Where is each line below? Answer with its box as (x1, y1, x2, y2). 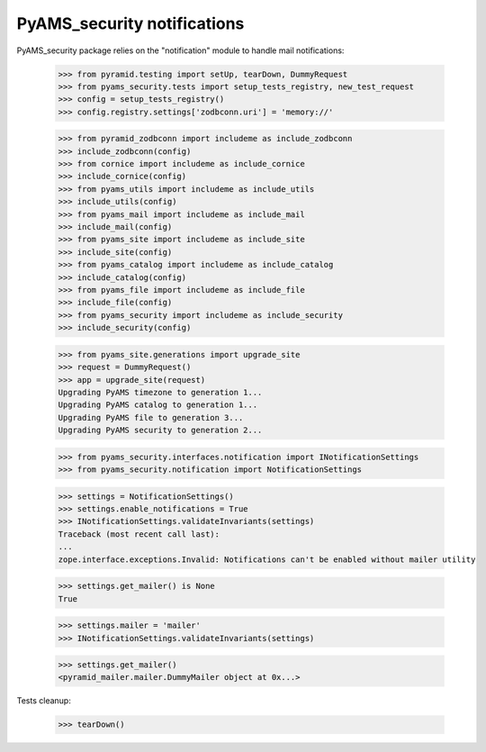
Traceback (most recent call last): (58, 529, 220, 539)
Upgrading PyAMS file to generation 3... (58, 412, 244, 422)
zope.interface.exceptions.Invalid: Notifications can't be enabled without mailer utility (58, 554, 476, 565)
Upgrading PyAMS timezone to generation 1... (58, 387, 263, 397)
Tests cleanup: (16, 695, 71, 706)
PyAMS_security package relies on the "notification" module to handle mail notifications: (16, 45, 345, 56)
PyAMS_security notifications (16, 14, 245, 33)
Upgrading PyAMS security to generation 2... (58, 425, 263, 436)
